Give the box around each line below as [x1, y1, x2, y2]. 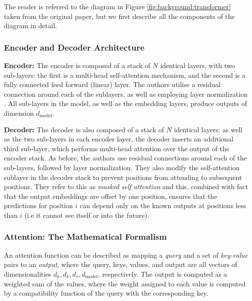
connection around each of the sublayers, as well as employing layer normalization [4, 89, 248, 99]
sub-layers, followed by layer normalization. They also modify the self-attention [4, 162, 240, 172]
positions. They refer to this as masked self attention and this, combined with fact [4, 181, 248, 192]
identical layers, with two [160, 60, 235, 70]
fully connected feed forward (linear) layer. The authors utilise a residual [4, 79, 221, 89]
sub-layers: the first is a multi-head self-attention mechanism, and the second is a [4, 70, 246, 80]
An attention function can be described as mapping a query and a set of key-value [4, 249, 248, 260]
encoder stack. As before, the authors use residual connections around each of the [4, 153, 247, 163]
